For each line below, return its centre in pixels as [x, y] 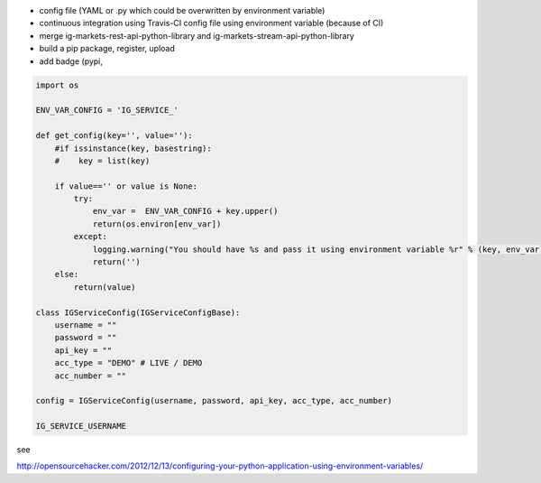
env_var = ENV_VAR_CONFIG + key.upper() [185, 211]
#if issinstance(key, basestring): [133, 148]
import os [57, 85]
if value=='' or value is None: [126, 186]
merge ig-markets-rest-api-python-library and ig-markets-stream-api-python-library [197, 35]
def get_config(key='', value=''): [114, 136]
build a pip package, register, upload [107, 49]
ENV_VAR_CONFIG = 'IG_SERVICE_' [107, 110]
